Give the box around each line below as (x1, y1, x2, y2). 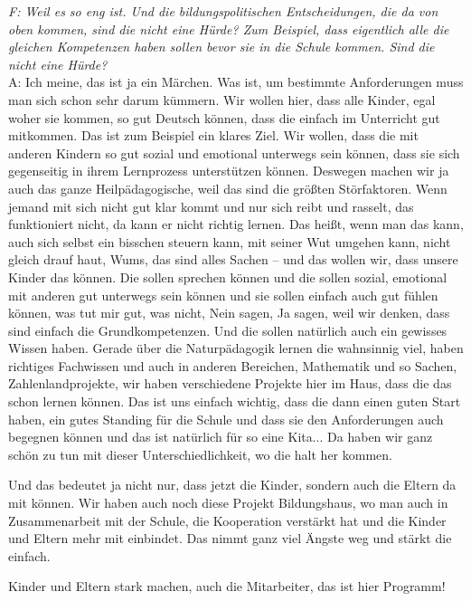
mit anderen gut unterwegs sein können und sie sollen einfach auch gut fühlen (8, 285, 438, 304)
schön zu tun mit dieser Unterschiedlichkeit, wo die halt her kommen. (8, 444, 392, 463)
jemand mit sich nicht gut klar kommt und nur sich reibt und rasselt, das (8, 196, 414, 215)
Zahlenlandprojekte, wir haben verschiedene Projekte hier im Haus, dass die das (8, 374, 452, 393)
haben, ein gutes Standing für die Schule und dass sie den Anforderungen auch (8, 409, 444, 428)
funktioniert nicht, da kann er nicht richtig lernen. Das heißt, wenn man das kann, (8, 215, 464, 234)
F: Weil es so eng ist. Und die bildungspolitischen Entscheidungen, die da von (8, 2, 438, 20)
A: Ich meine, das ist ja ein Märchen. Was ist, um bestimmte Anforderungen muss (8, 72, 464, 91)
